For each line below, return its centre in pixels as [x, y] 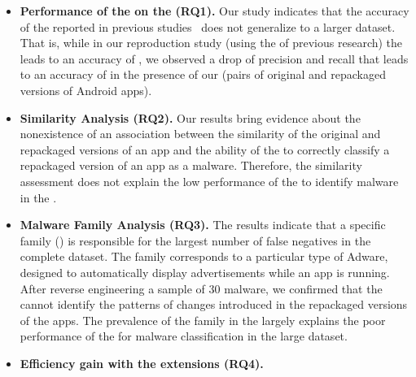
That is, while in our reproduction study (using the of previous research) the [211, 43]
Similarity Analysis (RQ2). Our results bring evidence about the [190, 117]
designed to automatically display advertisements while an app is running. [205, 272]
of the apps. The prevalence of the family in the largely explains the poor [203, 320]
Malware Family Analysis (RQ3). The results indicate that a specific [203, 225]
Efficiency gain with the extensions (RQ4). [142, 363]
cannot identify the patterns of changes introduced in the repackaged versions [214, 304]
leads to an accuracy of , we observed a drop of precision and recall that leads [214, 58]
